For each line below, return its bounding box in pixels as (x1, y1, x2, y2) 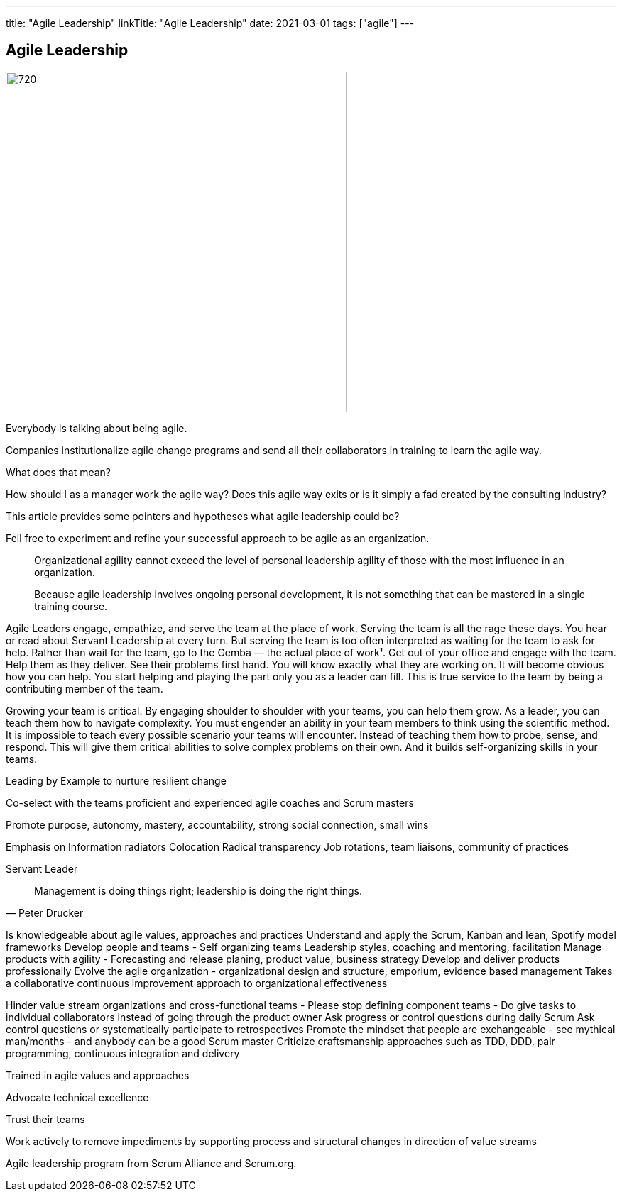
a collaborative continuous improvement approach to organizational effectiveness (6, 976, 388, 989)
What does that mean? (6, 465, 111, 478)
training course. (34, 600, 108, 612)
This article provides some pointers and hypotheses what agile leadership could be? (6, 509, 400, 522)
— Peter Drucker (6, 906, 84, 919)
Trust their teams (6, 1113, 85, 1125)
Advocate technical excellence (6, 1091, 149, 1103)
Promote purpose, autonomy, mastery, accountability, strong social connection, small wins (6, 818, 429, 831)
